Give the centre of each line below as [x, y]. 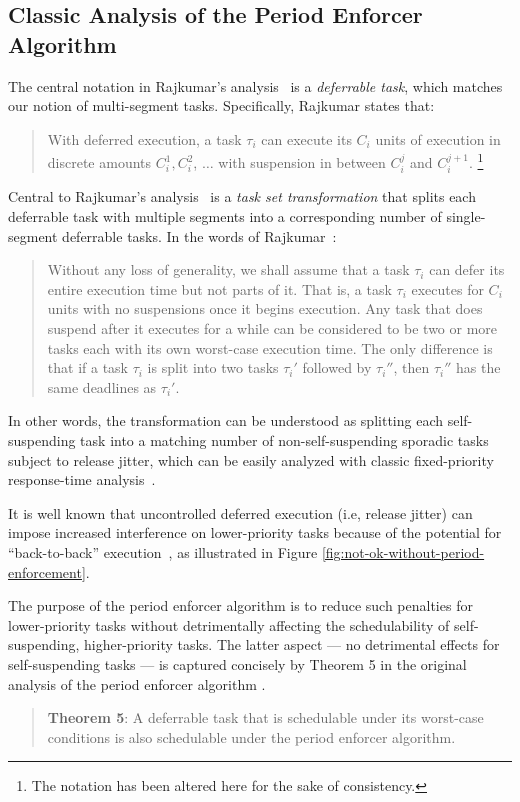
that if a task [87, 367]
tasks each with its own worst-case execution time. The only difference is [270, 347]
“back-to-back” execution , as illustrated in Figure [163, 551]
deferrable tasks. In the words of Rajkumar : [199, 235]
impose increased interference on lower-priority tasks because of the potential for [255, 532]
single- [466, 216]
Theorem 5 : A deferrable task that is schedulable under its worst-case [265, 717]
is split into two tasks [213, 367]
